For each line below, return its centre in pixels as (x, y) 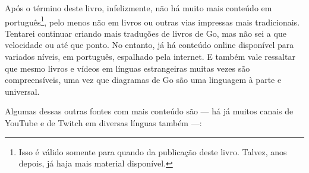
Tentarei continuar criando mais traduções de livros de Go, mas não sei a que (146, 33)
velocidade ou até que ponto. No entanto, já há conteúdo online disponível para (149, 45)
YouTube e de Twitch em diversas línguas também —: (103, 123)
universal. (22, 91)
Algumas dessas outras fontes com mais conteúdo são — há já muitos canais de (149, 111)
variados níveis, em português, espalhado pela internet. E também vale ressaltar (150, 57)
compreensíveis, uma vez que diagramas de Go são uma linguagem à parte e (143, 80)
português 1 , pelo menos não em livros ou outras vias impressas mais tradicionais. (152, 21)
